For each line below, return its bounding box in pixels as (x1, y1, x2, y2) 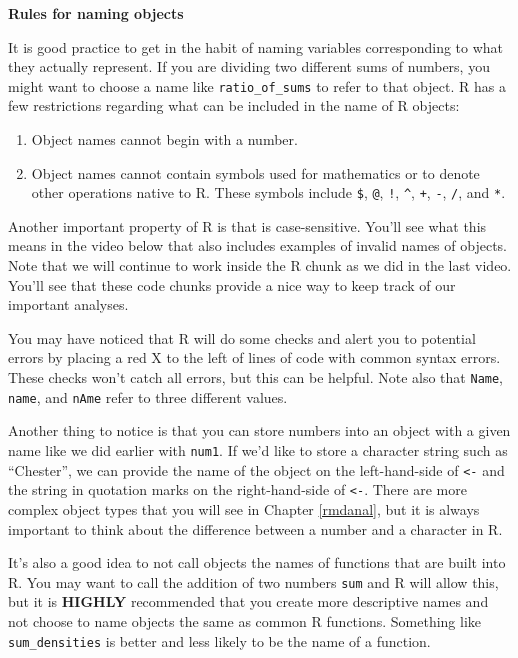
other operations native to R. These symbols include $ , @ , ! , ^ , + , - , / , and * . (31, 182, 506, 203)
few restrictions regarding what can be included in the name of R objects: (8, 95, 460, 116)
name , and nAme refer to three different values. (8, 386, 288, 407)
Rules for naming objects (8, 3, 184, 23)
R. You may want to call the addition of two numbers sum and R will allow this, (8, 571, 499, 592)
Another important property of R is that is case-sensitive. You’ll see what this (8, 215, 487, 236)
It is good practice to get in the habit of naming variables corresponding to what (8, 36, 504, 57)
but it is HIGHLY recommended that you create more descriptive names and (8, 591, 489, 612)
